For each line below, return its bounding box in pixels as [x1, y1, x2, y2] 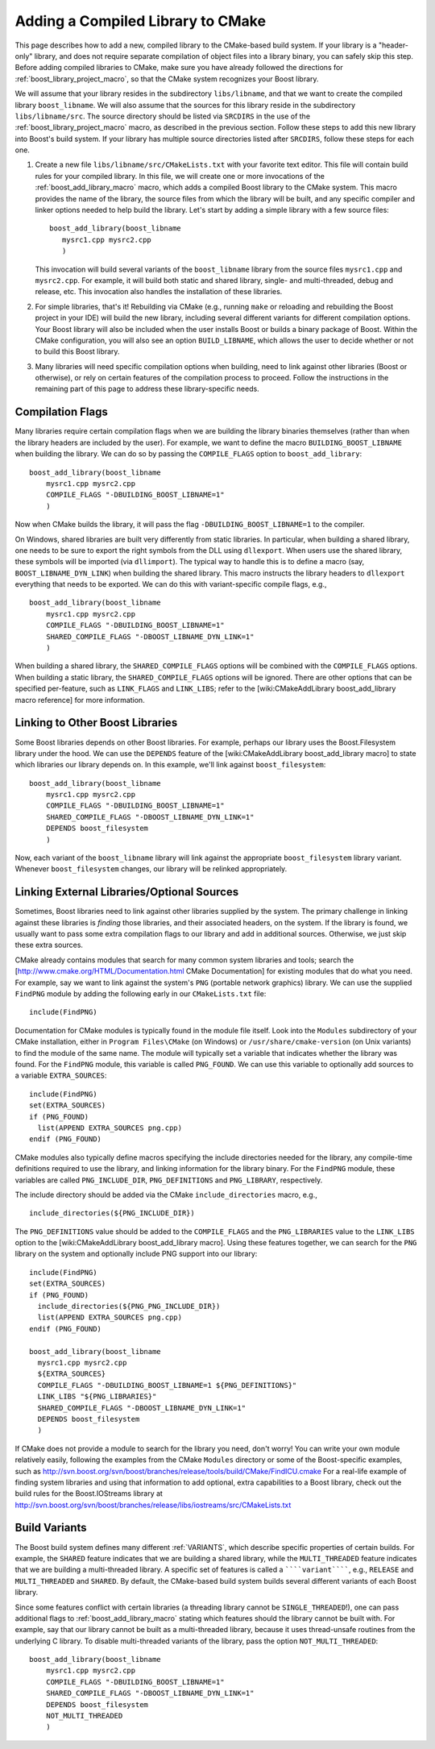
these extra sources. [14, 940, 84, 950]
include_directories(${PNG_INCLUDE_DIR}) [29, 1209, 195, 1218]
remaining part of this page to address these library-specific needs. [35, 384, 259, 394]
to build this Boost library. [35, 347, 120, 356]
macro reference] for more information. [14, 695, 145, 704]
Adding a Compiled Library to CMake [14, 12, 266, 30]
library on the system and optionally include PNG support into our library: [14, 1249, 258, 1259]
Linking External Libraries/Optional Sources [14, 885, 239, 899]
